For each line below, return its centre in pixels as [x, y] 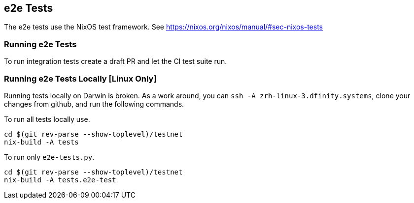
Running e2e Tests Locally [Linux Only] [80, 78]
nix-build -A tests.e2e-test [60, 180]
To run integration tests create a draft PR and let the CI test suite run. [116, 61]
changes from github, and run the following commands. [94, 104]
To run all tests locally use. [47, 119]
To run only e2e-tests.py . [49, 157]
